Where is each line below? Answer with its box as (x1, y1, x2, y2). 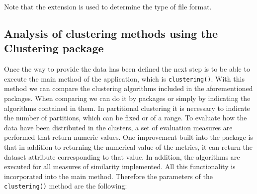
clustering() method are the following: (4, 181, 127, 191)
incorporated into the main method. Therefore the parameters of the (4, 171, 213, 181)
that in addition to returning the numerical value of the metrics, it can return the (4, 142, 253, 152)
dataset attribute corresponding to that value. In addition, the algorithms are (4, 151, 240, 162)
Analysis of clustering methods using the (4, 25, 218, 41)
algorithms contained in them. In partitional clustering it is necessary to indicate (4, 102, 250, 113)
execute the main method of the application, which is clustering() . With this (4, 73, 245, 84)
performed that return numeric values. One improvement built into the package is (4, 132, 253, 142)
